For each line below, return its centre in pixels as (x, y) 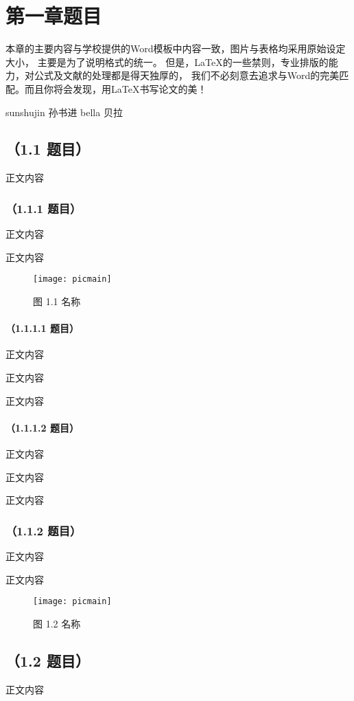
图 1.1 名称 (57, 301)
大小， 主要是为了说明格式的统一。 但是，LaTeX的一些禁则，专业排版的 (167, 62)
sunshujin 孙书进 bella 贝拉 (64, 112)
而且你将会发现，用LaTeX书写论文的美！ (116, 88)
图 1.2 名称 (57, 623)
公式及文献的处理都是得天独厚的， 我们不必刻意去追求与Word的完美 (187, 75)
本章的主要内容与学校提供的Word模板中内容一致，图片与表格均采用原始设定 (176, 48)
